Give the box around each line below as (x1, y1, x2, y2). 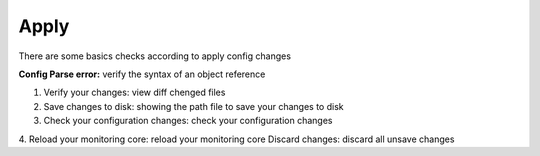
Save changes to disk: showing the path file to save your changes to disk (43, 100, 344, 112)
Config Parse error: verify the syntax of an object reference (18, 68, 266, 80)
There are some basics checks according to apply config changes (18, 50, 292, 62)
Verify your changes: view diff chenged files (43, 86, 226, 99)
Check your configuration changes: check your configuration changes (43, 115, 333, 127)
